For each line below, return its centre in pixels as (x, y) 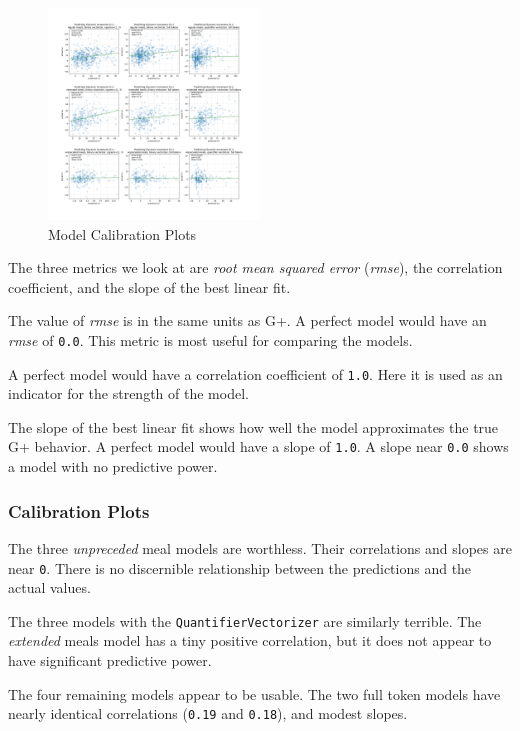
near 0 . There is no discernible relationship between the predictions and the (240, 567)
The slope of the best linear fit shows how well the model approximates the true (253, 426)
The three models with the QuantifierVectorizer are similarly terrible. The (245, 620)
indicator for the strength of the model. (128, 393)
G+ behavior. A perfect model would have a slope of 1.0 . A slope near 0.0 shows (258, 446)
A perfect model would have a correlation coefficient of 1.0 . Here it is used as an (255, 373)
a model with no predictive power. (113, 466)
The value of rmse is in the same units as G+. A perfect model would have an (247, 320)
